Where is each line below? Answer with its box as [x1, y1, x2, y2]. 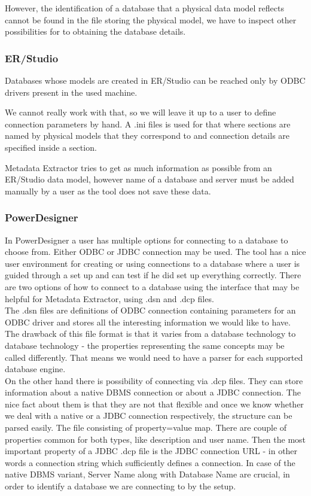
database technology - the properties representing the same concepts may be [5, 339, 285, 351]
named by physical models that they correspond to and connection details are [5, 129, 290, 142]
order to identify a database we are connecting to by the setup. [5, 480, 236, 492]
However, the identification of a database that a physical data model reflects [5, 2, 284, 14]
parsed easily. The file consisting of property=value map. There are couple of [5, 421, 287, 434]
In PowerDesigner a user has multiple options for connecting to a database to [5, 233, 288, 246]
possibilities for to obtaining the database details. [5, 25, 186, 38]
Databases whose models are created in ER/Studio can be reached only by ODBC [5, 74, 306, 86]
